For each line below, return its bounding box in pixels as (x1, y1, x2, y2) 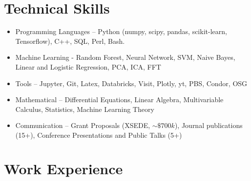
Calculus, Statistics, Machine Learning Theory (15, 104, 154, 114)
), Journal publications (174, 120, 243, 130)
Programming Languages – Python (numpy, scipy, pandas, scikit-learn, (15, 26, 227, 36)
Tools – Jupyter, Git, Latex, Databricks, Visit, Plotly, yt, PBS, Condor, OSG (15, 78, 248, 88)
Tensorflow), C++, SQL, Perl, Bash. (15, 36, 125, 46)
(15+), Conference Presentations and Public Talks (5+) (15, 129, 182, 140)
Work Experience (4, 158, 123, 178)
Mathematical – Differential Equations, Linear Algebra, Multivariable (15, 94, 224, 105)
